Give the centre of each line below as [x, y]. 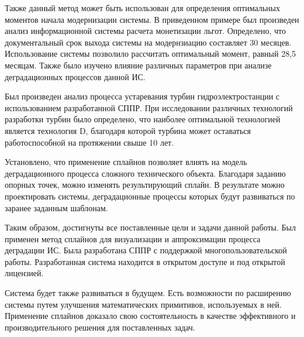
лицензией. [24, 273]
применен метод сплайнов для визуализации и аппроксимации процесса [133, 238]
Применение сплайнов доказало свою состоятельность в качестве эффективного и [150, 316]
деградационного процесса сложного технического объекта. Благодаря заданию [145, 173]
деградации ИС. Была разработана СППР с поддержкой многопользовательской [146, 250]
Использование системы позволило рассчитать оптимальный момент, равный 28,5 [151, 54]
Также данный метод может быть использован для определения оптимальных [142, 8]
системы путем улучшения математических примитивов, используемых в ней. [143, 304]
